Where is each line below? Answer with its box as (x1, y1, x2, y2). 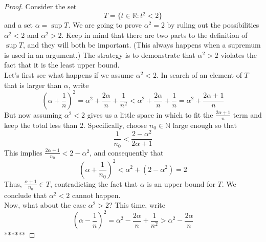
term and (233, 109, 262, 120)
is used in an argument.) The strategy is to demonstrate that (4, 49, 195, 60)
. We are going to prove (68, 19, 142, 30)
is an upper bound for (147, 178, 215, 189)
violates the (220, 49, 257, 60)
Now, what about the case (4, 200, 86, 210)
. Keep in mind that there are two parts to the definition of (61, 29, 248, 40)
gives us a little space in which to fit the (87, 109, 213, 120)
